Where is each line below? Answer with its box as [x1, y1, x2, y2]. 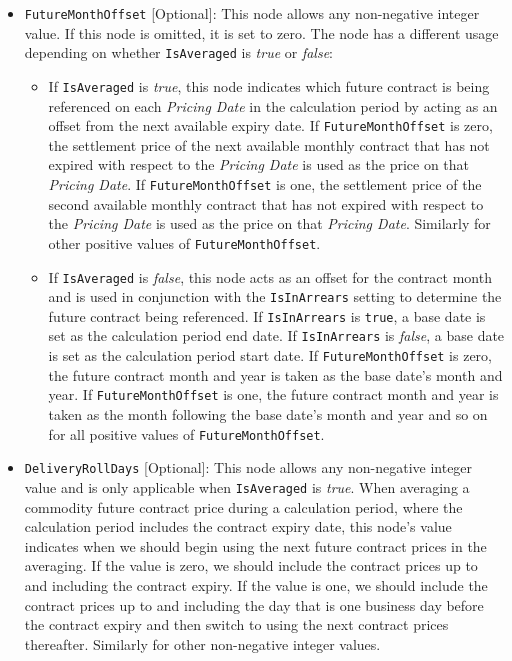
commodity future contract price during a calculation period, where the [24, 496, 463, 517]
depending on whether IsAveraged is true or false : [24, 42, 334, 63]
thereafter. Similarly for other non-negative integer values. [24, 633, 381, 654]
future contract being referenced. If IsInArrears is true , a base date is [48, 305, 486, 326]
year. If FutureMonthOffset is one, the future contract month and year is [48, 384, 499, 405]
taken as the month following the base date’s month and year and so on [48, 404, 488, 425]
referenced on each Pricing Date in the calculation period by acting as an [48, 95, 498, 116]
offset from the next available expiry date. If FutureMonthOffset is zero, [48, 115, 493, 136]
